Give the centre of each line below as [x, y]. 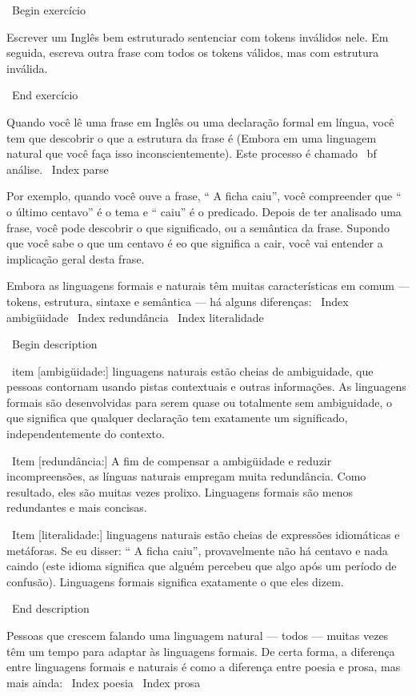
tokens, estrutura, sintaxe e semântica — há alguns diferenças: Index [178, 301]
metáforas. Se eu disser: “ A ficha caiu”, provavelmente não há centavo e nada [197, 550]
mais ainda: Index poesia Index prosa [104, 682]
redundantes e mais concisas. [77, 507]
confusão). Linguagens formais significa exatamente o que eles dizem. [175, 581]
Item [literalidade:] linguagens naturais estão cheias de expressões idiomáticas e [206, 535]
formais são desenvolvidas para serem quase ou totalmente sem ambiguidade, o [200, 402]
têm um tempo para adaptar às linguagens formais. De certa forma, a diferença [201, 651]
